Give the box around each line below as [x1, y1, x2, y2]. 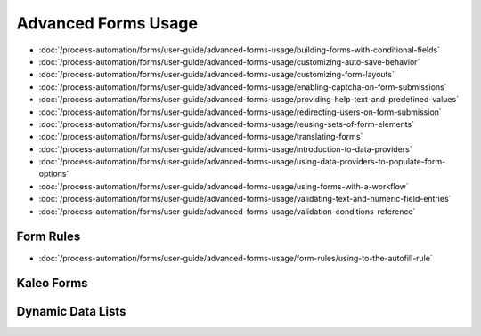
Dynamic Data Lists [16, 304, 126, 319]
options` [38, 169, 69, 180]
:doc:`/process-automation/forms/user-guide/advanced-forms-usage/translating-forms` [38, 132, 363, 142]
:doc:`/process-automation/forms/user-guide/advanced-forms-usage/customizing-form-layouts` [38, 69, 395, 80]
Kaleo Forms [16, 276, 88, 291]
